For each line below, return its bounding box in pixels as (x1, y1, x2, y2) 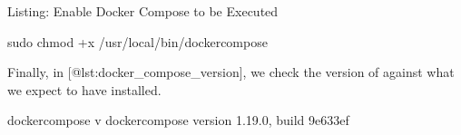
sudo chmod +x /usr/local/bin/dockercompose (7, 32, 268, 51)
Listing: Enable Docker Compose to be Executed (7, 2, 279, 20)
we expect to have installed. (7, 80, 162, 99)
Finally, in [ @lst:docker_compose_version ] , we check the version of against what (7, 63, 455, 82)
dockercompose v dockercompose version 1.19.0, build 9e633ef (7, 111, 349, 130)
